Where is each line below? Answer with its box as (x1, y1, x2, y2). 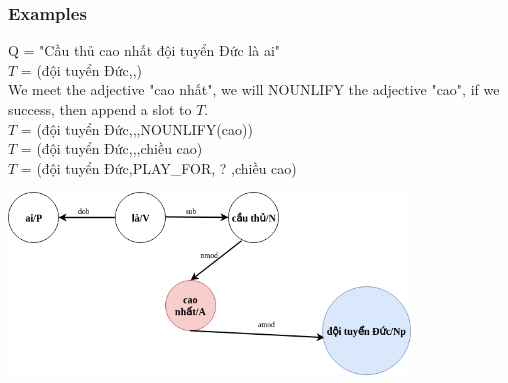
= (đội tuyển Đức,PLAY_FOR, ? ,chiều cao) (20, 157, 297, 178)
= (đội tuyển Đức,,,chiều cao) (20, 138, 203, 159)
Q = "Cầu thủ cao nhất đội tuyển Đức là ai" (8, 40, 281, 61)
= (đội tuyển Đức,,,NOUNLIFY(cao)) (20, 118, 253, 139)
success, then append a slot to (8, 99, 192, 119)
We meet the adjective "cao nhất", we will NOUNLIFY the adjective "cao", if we (8, 79, 500, 100)
